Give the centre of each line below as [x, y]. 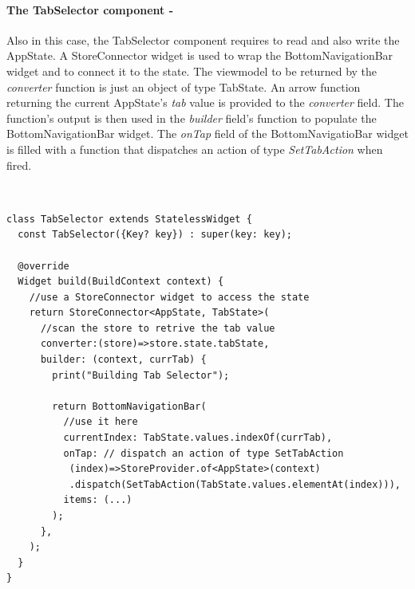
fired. [19, 165]
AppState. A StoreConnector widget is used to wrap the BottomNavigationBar [200, 55]
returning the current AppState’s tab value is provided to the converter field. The [205, 102]
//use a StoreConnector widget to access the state [169, 297]
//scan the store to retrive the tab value [158, 328]
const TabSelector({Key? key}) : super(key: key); [155, 235]
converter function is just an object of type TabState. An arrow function [184, 86]
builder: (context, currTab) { [123, 360]
